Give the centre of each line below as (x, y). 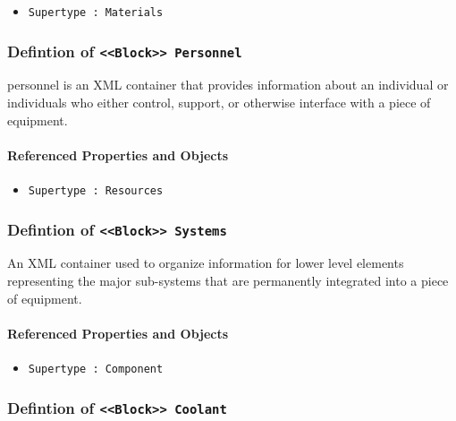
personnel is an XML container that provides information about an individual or (228, 85)
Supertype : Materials (96, 13)
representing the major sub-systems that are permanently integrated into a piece (228, 281)
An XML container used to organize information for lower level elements (206, 263)
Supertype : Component (96, 369)
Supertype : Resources (96, 191)
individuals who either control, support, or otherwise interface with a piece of (219, 103)
